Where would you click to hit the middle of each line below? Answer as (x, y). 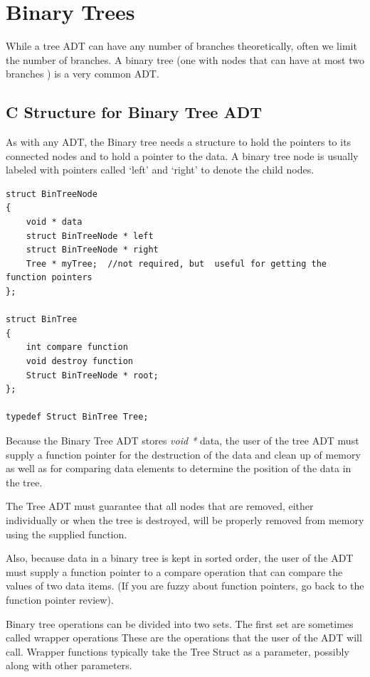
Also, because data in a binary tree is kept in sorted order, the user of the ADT (180, 558)
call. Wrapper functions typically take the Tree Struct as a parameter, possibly (178, 651)
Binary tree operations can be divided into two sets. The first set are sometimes (180, 623)
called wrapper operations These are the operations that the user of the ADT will (184, 638)
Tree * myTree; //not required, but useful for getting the (176, 263)
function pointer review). (60, 599)
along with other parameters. (69, 665)
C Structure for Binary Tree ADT (134, 112)
